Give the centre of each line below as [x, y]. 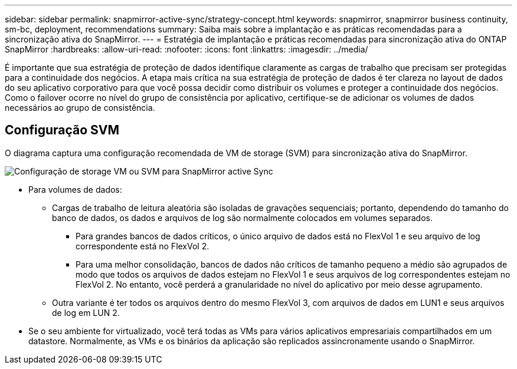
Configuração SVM [62, 130]
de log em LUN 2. [86, 312]
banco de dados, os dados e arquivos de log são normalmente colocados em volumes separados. [242, 218]
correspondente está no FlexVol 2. [143, 246]
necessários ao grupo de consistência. [80, 108]
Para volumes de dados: [75, 189]
